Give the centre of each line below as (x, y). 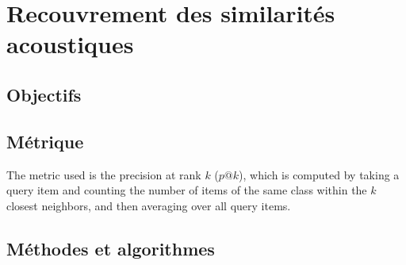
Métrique (45, 141)
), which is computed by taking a (319, 174)
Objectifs (44, 94)
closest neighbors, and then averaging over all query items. (149, 205)
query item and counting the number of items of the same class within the (187, 190)
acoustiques (70, 44)
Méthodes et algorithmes (111, 248)
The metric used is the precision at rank (104, 174)
